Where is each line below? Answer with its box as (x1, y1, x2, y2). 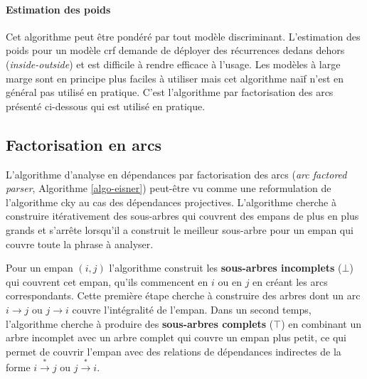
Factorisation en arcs (6, 133, 162, 155)
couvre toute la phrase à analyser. (6, 236, 154, 251)
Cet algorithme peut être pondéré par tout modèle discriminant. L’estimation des (6, 28, 361, 43)
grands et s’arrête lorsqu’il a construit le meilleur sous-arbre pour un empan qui (6, 222, 353, 237)
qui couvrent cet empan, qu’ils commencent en (6, 274, 208, 289)
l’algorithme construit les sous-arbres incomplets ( (109, 260, 342, 275)
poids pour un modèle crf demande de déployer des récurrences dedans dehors (6, 43, 345, 58)
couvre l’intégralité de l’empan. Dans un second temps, (72, 301, 312, 316)
